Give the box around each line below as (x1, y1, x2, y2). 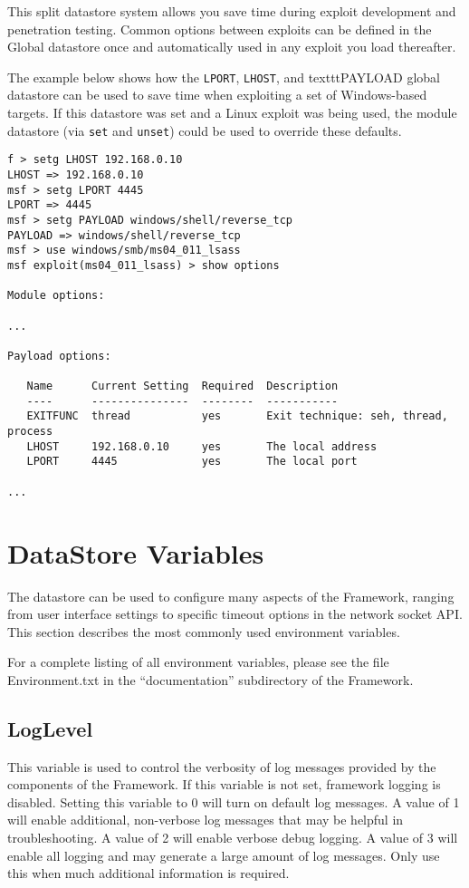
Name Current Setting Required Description (26, 380, 339, 393)
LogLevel (7, 714, 93, 742)
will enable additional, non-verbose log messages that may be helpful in (7, 810, 404, 829)
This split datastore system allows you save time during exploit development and (7, 2, 456, 20)
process (7, 425, 53, 439)
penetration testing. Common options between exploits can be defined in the (7, 19, 432, 38)
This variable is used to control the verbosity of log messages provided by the (7, 757, 436, 776)
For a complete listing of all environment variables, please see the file (7, 652, 389, 671)
